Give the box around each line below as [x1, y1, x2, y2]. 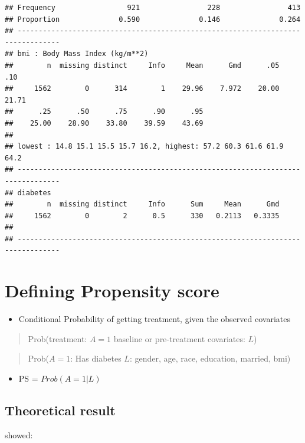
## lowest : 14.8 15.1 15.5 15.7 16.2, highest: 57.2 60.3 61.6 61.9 [5, 142, 284, 151]
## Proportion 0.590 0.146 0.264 [5, 15, 301, 24]
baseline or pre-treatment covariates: [113, 332, 245, 344]
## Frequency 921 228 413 [5, 4, 301, 12]
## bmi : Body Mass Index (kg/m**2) [5, 50, 149, 58]
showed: [5, 428, 33, 441]
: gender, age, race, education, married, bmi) [129, 352, 291, 365]
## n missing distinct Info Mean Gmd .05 [5, 61, 280, 70]
